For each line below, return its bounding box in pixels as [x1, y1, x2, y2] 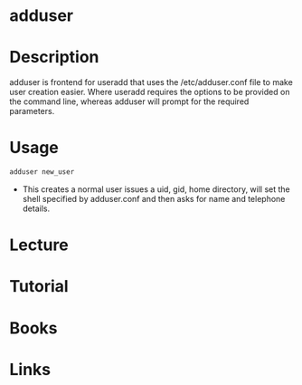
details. [22, 203, 51, 214]
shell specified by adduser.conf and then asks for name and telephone [22, 193, 286, 204]
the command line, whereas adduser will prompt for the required [9, 96, 250, 107]
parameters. [9, 106, 55, 117]
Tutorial [9, 276, 70, 297]
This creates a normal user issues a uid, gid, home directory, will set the [22, 183, 291, 195]
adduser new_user [9, 168, 75, 177]
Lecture [9, 235, 70, 255]
